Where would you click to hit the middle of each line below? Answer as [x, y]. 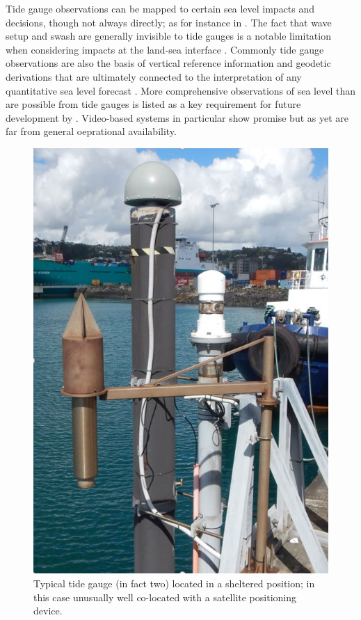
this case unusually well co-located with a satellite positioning [165, 597]
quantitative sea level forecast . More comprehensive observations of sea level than [181, 90]
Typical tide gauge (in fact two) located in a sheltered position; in [174, 583]
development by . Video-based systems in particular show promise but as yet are [177, 117]
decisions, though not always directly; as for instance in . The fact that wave [169, 22]
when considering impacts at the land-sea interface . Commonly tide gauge [165, 49]
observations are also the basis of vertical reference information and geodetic [168, 63]
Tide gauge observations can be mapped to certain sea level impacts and [160, 8]
